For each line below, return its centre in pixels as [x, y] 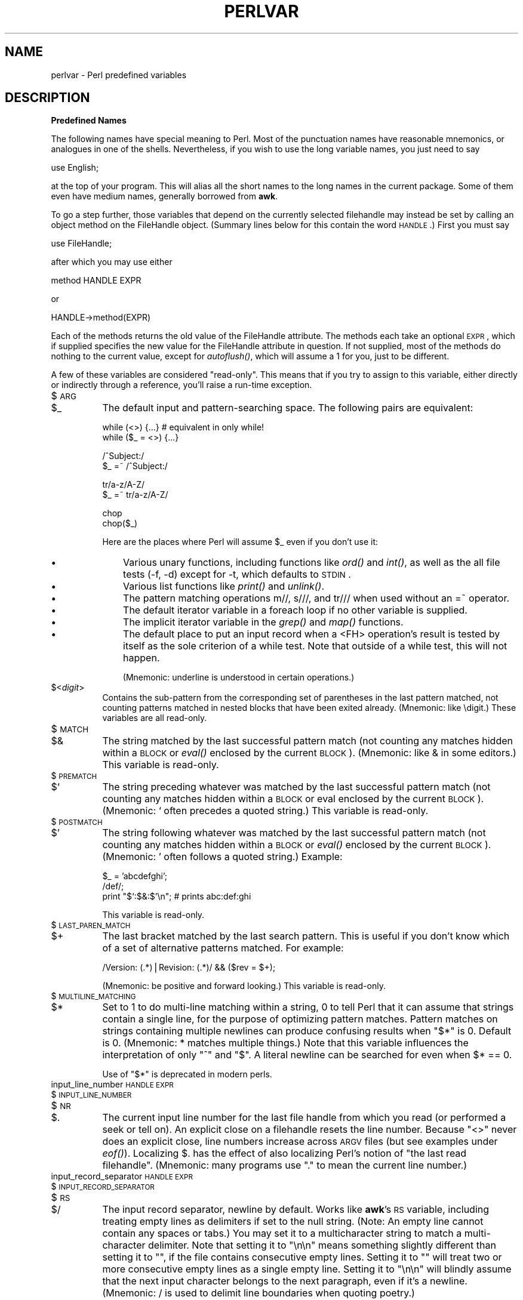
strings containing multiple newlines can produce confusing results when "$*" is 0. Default [307, 1031]
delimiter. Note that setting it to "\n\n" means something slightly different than [322, 1245]
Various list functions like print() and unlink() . [224, 586]
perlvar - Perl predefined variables [119, 75]
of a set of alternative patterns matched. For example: [223, 948]
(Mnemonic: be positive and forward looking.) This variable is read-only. [244, 986]
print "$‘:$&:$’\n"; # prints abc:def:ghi [177, 897]
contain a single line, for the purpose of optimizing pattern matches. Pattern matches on [300, 1019]
